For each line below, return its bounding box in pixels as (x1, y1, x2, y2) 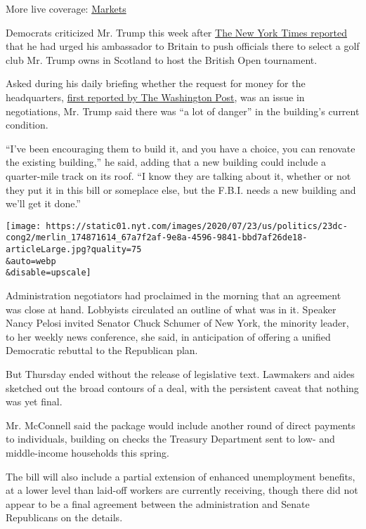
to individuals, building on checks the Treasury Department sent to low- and (6, 431, 335, 446)
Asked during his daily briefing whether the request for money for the (6, 76, 306, 91)
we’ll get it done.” (6, 196, 81, 211)
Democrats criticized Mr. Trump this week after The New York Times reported (6, 25, 348, 39)
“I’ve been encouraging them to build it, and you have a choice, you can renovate (6, 141, 355, 155)
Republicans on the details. (6, 510, 123, 525)
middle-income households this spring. (6, 445, 169, 459)
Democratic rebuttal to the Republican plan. (6, 343, 198, 358)
